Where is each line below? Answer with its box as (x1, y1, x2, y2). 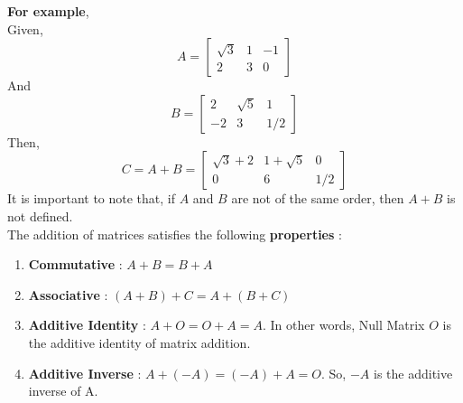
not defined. (7, 206, 73, 225)
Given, (7, 19, 43, 38)
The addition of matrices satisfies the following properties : (7, 224, 342, 243)
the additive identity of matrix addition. (28, 333, 251, 351)
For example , (7, 2, 89, 20)
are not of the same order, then (231, 189, 404, 208)
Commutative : (28, 255, 123, 274)
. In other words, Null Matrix (263, 315, 425, 334)
